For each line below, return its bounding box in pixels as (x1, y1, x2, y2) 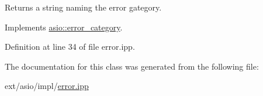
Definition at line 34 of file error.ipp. (5, 40, 135, 53)
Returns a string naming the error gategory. (5, 1, 162, 13)
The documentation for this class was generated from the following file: (5, 60, 259, 72)
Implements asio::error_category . (5, 20, 123, 33)
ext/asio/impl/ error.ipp (5, 80, 89, 92)
